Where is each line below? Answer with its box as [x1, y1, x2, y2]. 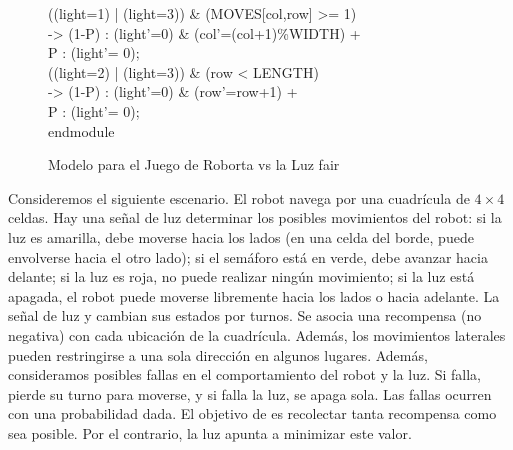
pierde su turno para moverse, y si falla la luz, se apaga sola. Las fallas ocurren [8, 383, 492, 404]
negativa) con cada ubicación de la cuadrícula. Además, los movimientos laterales [8, 324, 506, 345]
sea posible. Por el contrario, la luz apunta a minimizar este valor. [8, 422, 412, 443]
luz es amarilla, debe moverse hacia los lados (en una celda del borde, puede [8, 226, 474, 247]
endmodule [48, 120, 115, 141]
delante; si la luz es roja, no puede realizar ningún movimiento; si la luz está [8, 266, 475, 287]
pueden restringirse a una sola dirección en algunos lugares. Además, [8, 344, 428, 365]
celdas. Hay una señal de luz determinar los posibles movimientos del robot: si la [8, 207, 502, 228]
